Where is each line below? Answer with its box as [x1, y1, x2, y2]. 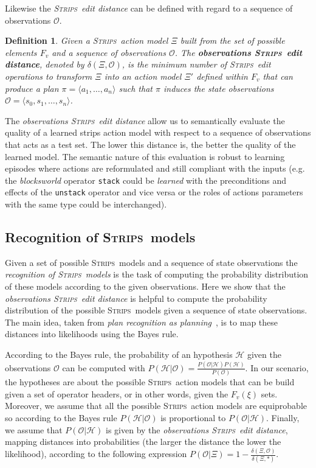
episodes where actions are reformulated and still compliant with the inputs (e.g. [5, 162, 305, 175]
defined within [196, 69, 248, 82]
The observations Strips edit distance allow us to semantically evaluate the [5, 114, 285, 127]
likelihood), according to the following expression [5, 447, 187, 460]
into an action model [104, 69, 182, 82]
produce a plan [5, 82, 59, 94]
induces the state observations [163, 82, 274, 94]
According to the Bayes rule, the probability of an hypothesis [5, 348, 233, 360]
